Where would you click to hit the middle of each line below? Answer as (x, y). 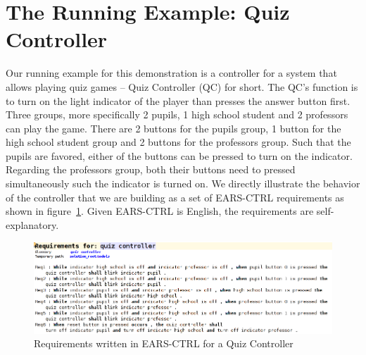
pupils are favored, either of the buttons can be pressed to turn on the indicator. (179, 155)
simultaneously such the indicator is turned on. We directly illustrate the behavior (183, 183)
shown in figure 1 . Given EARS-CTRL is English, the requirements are (160, 211)
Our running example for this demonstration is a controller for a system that (171, 73)
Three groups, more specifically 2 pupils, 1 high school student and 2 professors (177, 114)
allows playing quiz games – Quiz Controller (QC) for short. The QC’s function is (182, 86)
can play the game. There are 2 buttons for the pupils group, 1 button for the (173, 128)
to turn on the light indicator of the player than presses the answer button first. (178, 100)
